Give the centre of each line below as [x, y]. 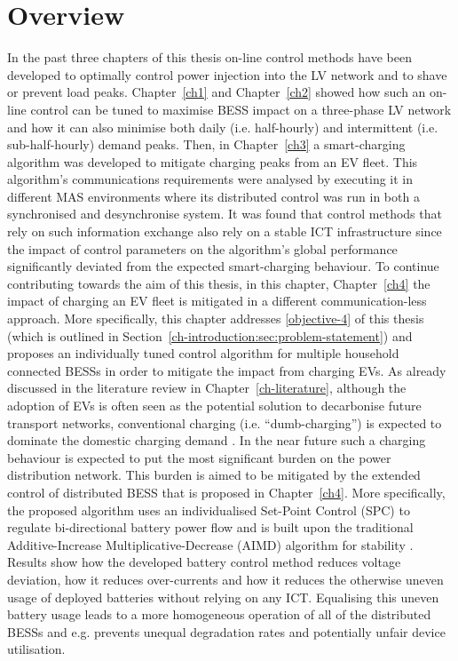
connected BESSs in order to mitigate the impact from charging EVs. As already [227, 370]
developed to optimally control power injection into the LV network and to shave [227, 74]
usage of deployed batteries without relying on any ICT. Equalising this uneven [223, 597]
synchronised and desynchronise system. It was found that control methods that [225, 214]
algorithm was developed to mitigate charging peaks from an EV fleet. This [213, 161]
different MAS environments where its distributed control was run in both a [213, 196]
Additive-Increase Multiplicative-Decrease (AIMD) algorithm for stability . [210, 544]
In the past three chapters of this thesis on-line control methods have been [209, 57]
